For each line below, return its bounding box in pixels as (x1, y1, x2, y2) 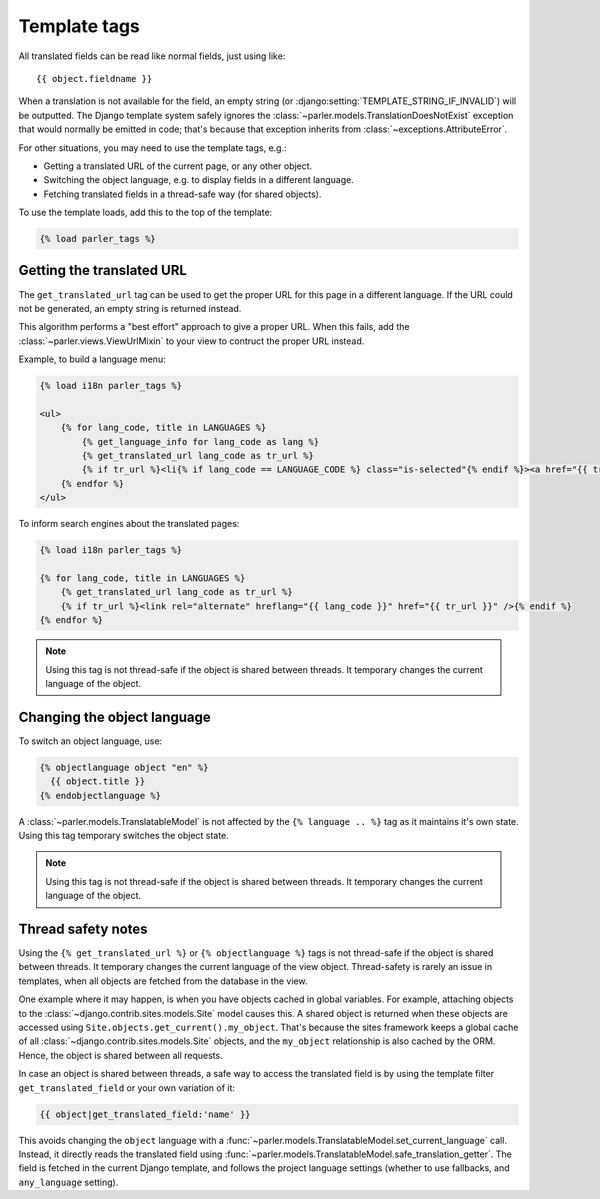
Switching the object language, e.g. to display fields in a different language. (43, 174, 354, 186)
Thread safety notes (18, 920, 149, 937)
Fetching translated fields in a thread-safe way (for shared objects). (43, 188, 322, 200)
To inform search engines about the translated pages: (18, 518, 240, 530)
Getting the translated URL (18, 262, 187, 279)
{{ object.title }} (50, 776, 146, 787)
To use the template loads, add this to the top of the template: (18, 206, 273, 219)
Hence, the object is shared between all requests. (18, 1049, 224, 1061)
